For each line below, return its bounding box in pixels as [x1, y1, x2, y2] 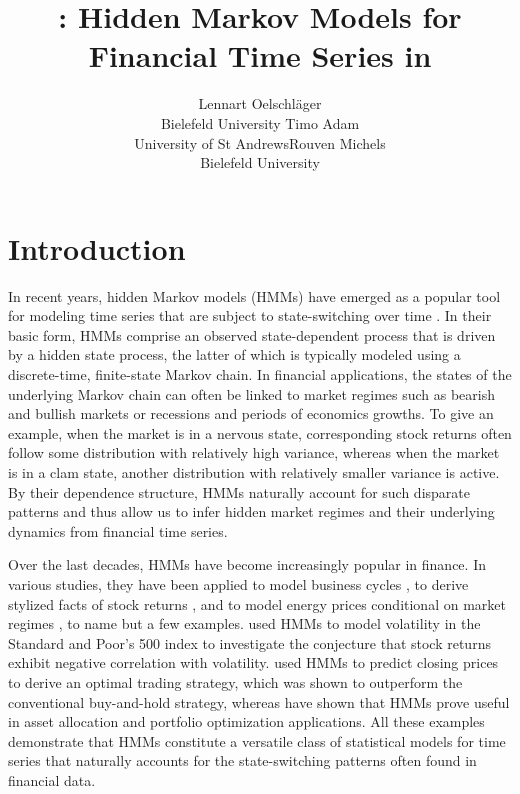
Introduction [8, 227, 186, 268]
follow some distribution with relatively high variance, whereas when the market [8, 442, 500, 463]
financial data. [8, 769, 96, 790]
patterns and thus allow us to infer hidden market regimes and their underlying [8, 501, 495, 522]
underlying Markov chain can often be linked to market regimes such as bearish [8, 383, 496, 404]
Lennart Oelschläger [198, 93, 322, 114]
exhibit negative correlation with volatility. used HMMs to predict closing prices [8, 652, 499, 673]
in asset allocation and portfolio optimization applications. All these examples [8, 711, 485, 732]
